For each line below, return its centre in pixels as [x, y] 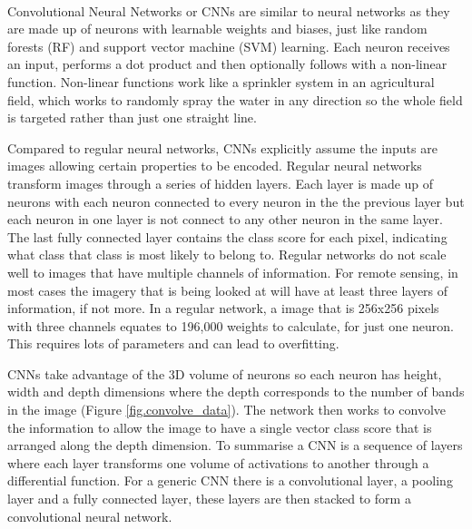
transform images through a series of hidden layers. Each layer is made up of [221, 183]
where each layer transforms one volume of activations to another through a [218, 462]
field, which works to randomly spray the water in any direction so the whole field [235, 99]
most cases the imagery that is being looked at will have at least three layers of [228, 290]
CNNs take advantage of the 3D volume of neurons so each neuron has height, [225, 373]
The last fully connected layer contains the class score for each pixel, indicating [227, 236]
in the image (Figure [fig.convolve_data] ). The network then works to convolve [226, 410]
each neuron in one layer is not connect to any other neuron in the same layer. [225, 219]
